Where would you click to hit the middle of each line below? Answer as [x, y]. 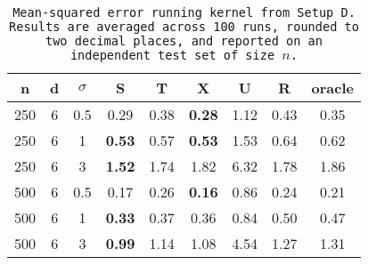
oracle [332, 88]
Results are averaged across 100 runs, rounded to [184, 27]
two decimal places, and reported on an [184, 41]
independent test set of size [172, 55]
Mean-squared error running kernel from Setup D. [184, 12]
